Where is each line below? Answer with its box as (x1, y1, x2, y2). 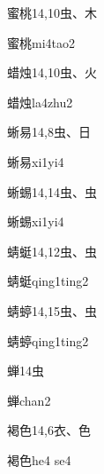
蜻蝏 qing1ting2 (7, 331, 89, 350)
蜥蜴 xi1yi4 (7, 212, 64, 231)
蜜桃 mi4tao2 (7, 33, 75, 51)
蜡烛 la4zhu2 (7, 92, 73, 111)
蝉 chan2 (7, 391, 51, 409)
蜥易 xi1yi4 (7, 152, 64, 170)
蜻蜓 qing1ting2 (7, 272, 89, 290)
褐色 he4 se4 (7, 450, 71, 469)
